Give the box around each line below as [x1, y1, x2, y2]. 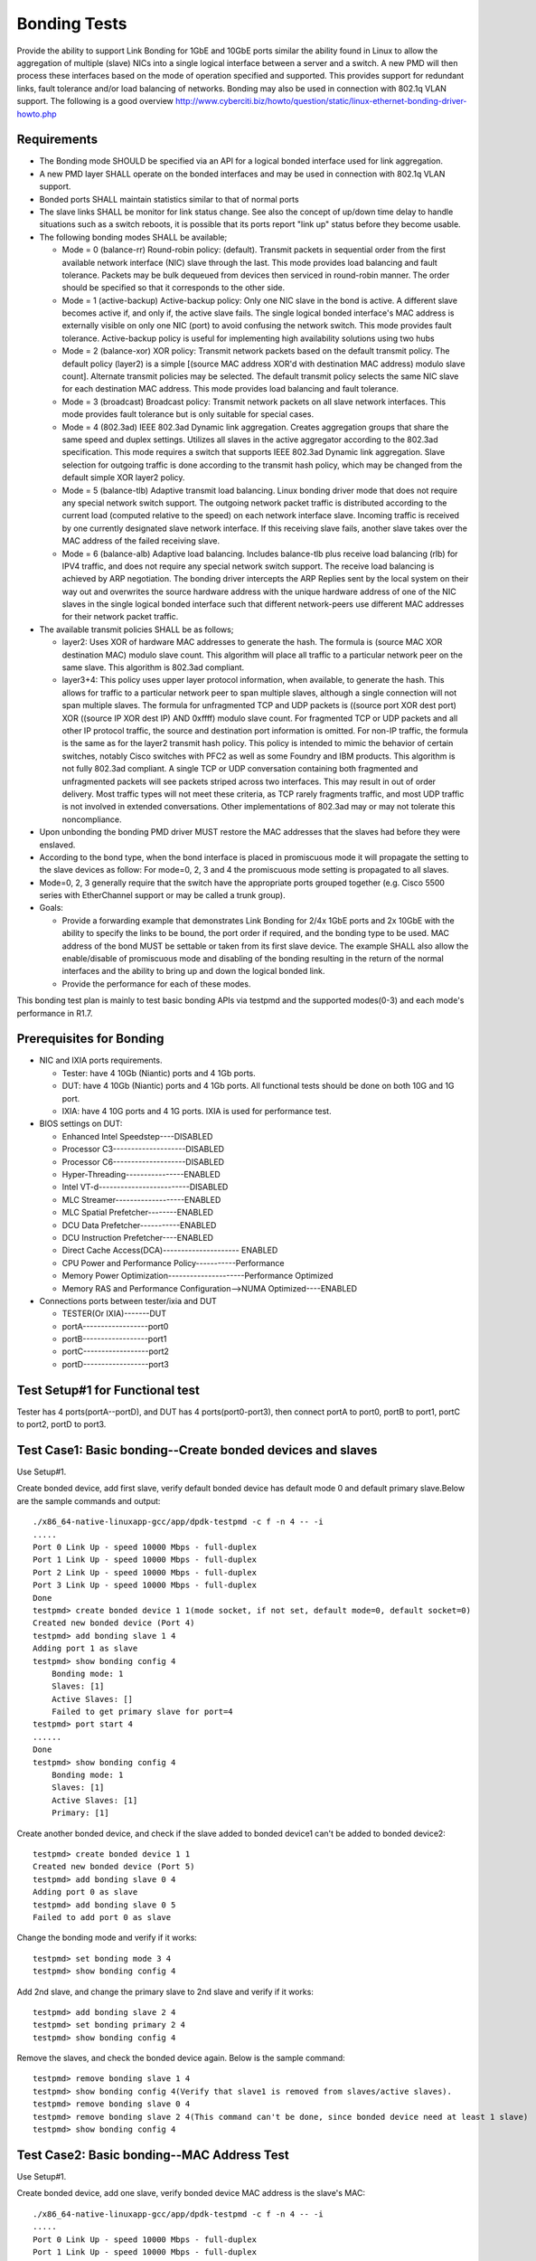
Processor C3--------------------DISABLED [61, 1144, 225, 1155]
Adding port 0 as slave [33, 1887, 138, 1897]
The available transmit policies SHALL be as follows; [39, 624, 234, 635]
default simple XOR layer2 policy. [61, 472, 185, 483]
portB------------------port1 [61, 1334, 167, 1345]
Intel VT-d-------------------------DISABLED [61, 1181, 229, 1193]
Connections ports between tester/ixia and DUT [39, 1295, 217, 1306]
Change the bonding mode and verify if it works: [16, 1932, 198, 1944]
